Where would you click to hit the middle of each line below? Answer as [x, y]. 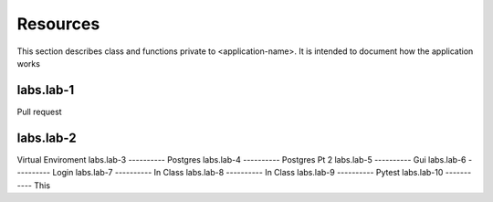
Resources [58, 24]
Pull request [40, 112]
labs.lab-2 [47, 138]
